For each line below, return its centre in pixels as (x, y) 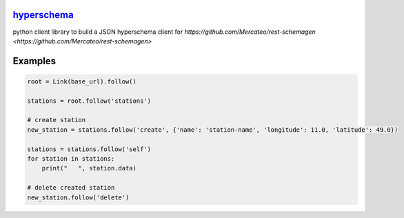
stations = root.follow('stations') (89, 101)
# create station (57, 120)
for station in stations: (71, 159)
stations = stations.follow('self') (89, 149)
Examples (34, 61)
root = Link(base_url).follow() (82, 81)
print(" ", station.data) (89, 168)
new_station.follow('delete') (78, 197)
